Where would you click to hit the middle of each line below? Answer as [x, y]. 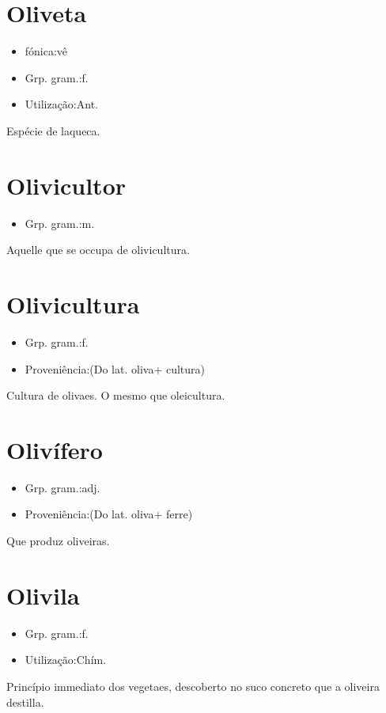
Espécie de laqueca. [53, 130]
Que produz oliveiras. [58, 541]
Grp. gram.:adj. [62, 487]
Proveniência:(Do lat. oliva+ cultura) [115, 368]
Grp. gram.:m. [60, 223]
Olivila [43, 595]
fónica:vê [46, 51]
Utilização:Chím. [66, 660]
